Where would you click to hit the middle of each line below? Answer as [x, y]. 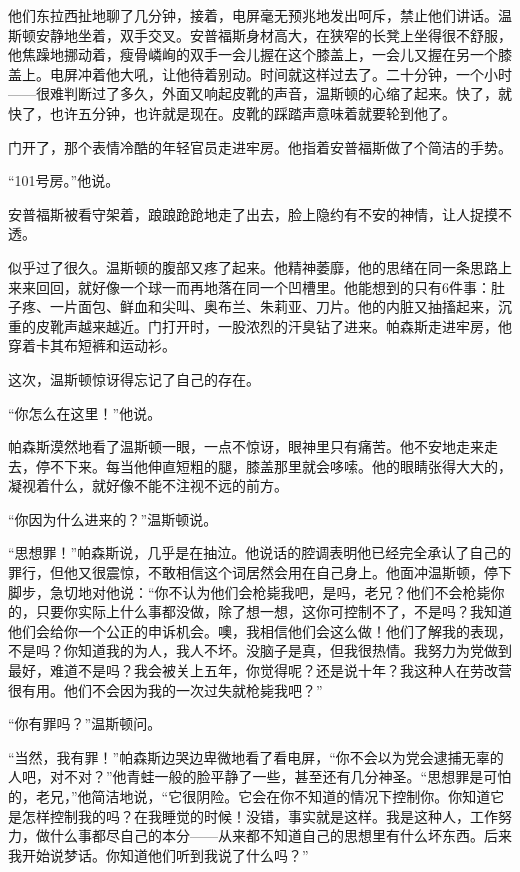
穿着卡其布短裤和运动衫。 [92, 345]
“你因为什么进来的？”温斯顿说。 [113, 518]
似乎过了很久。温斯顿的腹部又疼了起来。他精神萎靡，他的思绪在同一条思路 [253, 266]
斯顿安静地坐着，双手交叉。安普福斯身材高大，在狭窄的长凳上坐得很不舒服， [260, 34]
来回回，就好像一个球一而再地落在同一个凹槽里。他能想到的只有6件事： [256, 286]
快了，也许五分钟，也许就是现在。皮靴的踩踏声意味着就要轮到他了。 [232, 112]
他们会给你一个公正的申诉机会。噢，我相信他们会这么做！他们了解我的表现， [260, 630]
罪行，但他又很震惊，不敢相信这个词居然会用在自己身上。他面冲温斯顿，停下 [260, 572]
